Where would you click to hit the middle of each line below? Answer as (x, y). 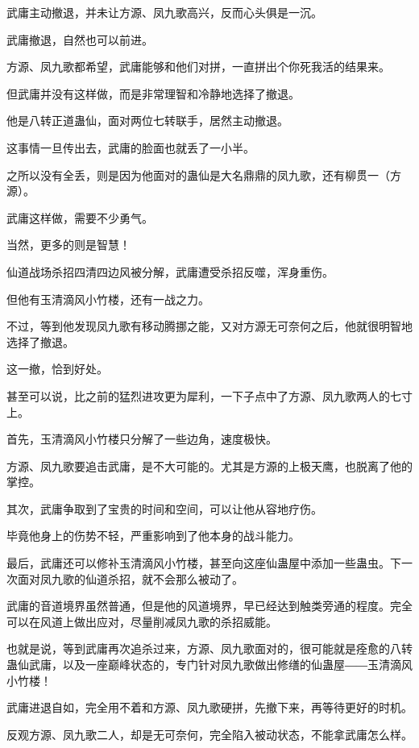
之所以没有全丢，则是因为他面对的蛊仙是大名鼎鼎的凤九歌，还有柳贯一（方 (204, 175)
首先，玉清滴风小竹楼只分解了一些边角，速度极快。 (142, 439)
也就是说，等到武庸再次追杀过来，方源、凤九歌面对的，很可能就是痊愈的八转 (209, 648)
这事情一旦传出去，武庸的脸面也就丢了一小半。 (131, 147)
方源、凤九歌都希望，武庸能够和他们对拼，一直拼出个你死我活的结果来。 (198, 66)
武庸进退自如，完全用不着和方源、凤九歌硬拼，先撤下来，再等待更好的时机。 (209, 707)
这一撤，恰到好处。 (57, 369)
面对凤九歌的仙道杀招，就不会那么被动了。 (130, 578)
